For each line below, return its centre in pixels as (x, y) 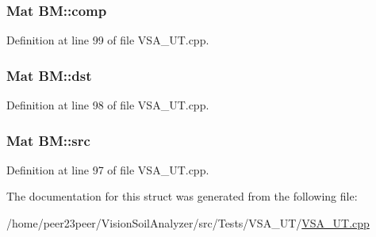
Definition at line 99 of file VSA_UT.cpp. (108, 40)
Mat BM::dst (49, 75)
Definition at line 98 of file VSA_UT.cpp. (108, 105)
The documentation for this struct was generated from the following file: (182, 196)
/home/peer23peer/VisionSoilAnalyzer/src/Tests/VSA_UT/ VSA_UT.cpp (188, 223)
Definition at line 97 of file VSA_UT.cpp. (108, 169)
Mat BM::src (48, 140)
